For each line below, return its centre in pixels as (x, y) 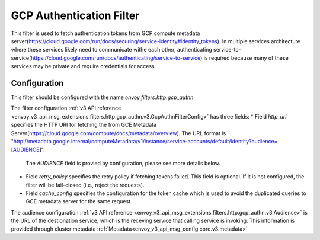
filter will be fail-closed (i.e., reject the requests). (85, 185)
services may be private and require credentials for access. (84, 66)
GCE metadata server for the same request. (79, 201)
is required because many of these (246, 58)
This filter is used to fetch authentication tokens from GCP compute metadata (105, 33)
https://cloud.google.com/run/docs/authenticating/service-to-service (116, 58)
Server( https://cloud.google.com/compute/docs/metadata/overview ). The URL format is (119, 133)
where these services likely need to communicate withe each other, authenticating (112, 50)
